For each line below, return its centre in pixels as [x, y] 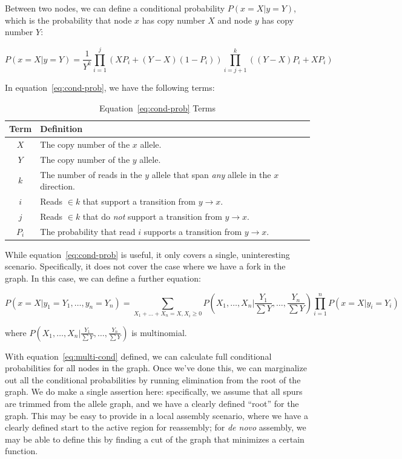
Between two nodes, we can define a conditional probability [115, 8]
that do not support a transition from [152, 216]
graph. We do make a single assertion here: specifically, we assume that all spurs [154, 391]
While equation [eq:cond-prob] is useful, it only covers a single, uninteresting [147, 254]
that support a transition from [139, 201]
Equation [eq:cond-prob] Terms [157, 107]
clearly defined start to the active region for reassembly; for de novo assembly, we [156, 427]
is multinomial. [159, 332]
